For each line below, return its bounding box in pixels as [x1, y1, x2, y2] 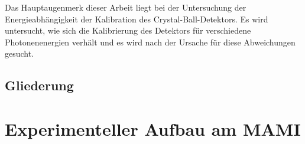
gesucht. [5, 47, 34, 60]
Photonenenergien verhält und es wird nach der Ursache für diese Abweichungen [5, 35, 296, 48]
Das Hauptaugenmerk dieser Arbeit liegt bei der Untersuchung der [5, 1, 246, 13]
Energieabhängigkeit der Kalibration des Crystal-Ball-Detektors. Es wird [5, 12, 268, 25]
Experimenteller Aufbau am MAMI [5, 116, 301, 140]
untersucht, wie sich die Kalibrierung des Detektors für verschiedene [5, 24, 251, 37]
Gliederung [5, 76, 74, 94]
